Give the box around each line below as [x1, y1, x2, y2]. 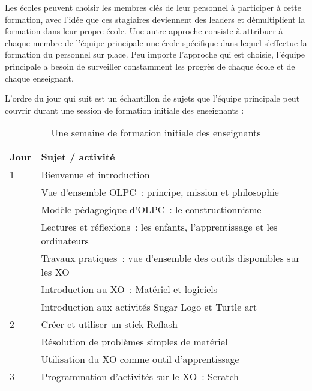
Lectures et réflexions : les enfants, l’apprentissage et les [41, 220, 278, 234]
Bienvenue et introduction [41, 168, 150, 182]
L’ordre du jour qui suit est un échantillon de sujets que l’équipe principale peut [5, 92, 300, 105]
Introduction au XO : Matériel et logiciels [41, 282, 218, 297]
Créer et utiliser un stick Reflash [41, 317, 178, 332]
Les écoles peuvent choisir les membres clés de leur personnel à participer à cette [5, 1, 301, 13]
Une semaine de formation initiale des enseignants [51, 126, 261, 140]
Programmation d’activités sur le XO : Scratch [41, 369, 239, 384]
